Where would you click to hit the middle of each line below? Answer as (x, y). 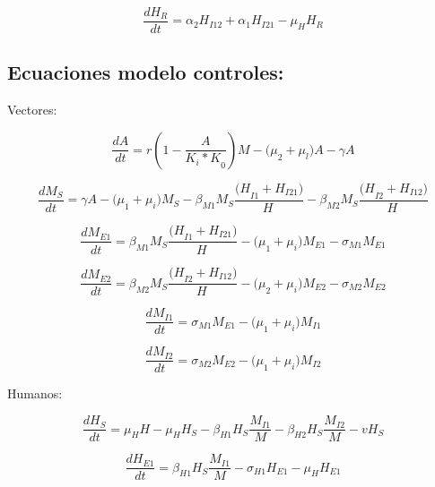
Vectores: (32, 110)
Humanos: (35, 393)
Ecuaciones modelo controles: (146, 72)
